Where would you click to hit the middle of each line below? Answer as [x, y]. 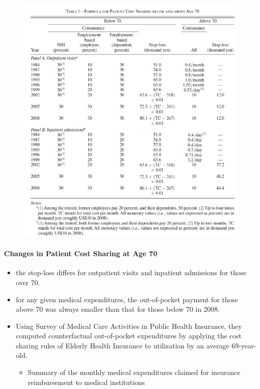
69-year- [244, 345]
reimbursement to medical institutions [86, 382]
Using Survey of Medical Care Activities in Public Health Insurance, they [129, 326]
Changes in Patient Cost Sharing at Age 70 [81, 253]
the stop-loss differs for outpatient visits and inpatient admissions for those [131, 272]
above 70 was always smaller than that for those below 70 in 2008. [118, 309]
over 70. [28, 282]
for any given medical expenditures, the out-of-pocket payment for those [127, 299]
